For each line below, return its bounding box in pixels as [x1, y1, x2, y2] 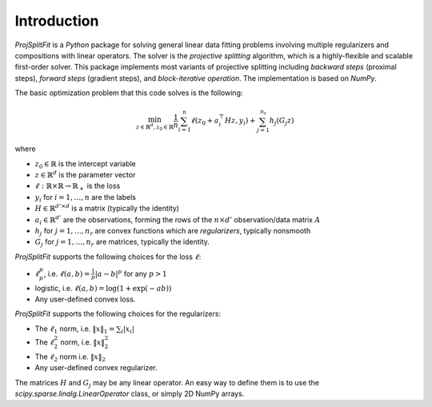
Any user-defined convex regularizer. [34, 363, 158, 373]
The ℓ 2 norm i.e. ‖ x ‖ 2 [34, 352, 106, 363]
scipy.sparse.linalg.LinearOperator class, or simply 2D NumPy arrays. [14, 389, 245, 399]
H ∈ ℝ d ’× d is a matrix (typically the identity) [34, 202, 180, 213]
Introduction [14, 12, 99, 30]
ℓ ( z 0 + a [190, 116, 219, 127]
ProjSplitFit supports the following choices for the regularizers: [14, 309, 222, 319]
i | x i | [121, 324, 135, 335]
